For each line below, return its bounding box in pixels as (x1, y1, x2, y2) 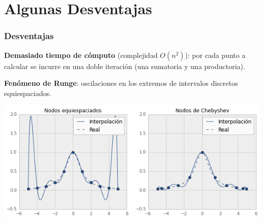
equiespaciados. (4, 87, 52, 98)
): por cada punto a (185, 49, 246, 60)
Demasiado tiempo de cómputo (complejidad (4, 49, 158, 60)
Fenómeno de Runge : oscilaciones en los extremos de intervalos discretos (4, 78, 238, 88)
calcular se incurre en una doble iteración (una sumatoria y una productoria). (4, 60, 245, 71)
